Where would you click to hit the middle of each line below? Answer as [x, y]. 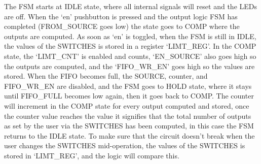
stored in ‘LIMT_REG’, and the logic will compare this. [92, 155]
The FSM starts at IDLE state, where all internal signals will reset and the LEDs [131, 6]
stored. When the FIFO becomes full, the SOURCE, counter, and [106, 76]
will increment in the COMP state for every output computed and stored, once [127, 105]
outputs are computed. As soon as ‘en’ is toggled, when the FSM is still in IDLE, [130, 36]
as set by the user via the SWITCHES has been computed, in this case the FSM [129, 126]
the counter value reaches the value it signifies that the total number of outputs [128, 116]
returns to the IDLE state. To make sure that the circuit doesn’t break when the [129, 135]
